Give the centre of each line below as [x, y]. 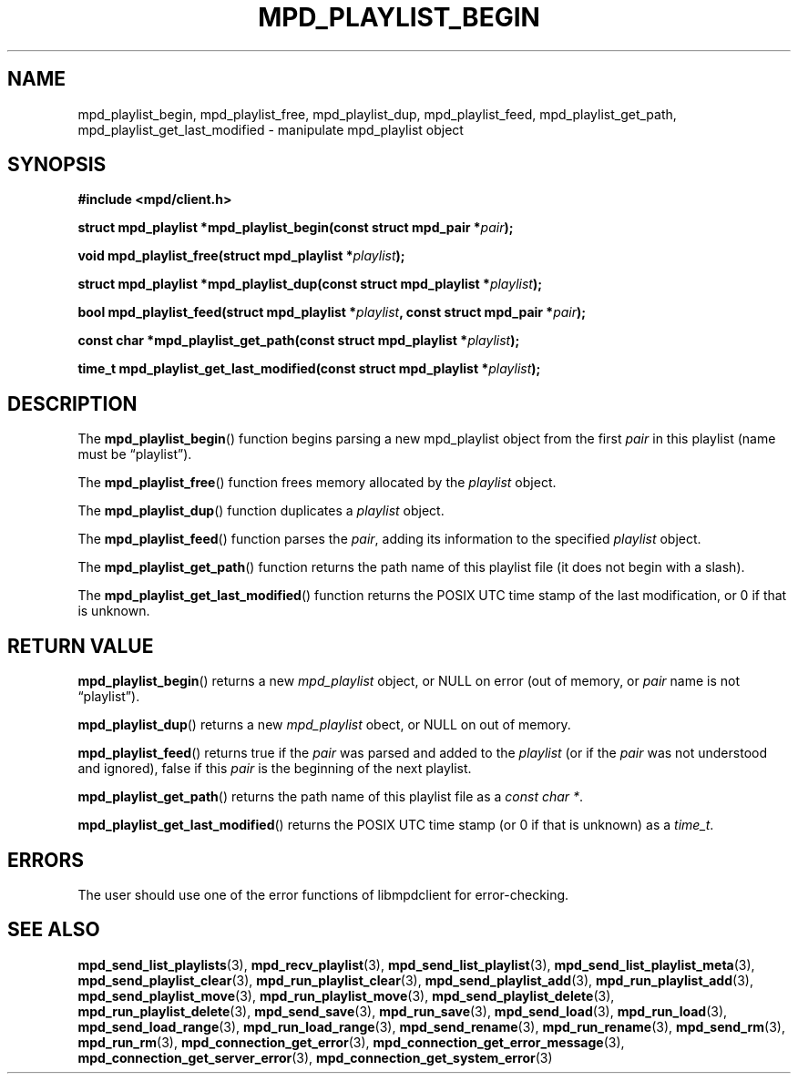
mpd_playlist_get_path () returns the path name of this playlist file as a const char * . [331, 797]
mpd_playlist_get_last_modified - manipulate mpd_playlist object [271, 129]
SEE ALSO [54, 930]
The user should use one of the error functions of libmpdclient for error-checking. [323, 894]
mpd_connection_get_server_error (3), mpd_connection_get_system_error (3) [315, 1057]
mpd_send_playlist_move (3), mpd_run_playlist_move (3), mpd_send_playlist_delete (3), [346, 995]
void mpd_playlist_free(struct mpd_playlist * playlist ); [241, 256]
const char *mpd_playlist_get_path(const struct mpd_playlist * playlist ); [299, 341]
